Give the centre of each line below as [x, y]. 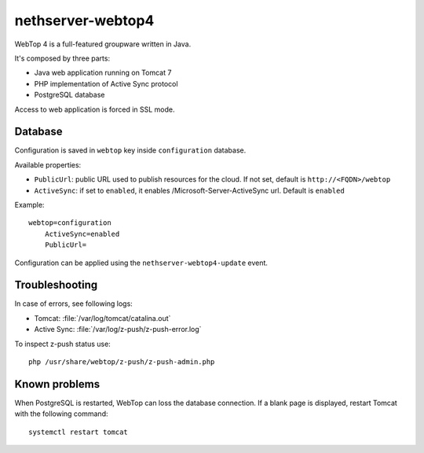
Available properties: [48, 164]
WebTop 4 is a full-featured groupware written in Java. [103, 44]
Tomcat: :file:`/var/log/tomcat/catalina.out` [102, 318]
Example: [29, 204]
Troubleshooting [56, 285]
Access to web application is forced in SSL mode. [95, 109]
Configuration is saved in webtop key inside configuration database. [130, 150]
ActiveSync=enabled [82, 234]
